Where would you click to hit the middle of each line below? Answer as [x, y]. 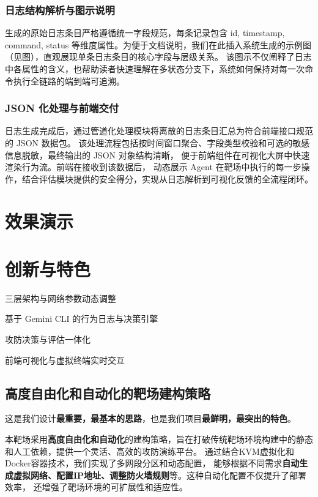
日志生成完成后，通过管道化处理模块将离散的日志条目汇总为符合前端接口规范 [159, 131]
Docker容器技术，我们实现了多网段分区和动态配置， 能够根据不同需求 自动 [152, 463]
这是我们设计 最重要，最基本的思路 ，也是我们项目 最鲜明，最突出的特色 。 [150, 418]
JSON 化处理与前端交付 [62, 108]
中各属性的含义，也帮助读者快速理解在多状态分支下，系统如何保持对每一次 [155, 69]
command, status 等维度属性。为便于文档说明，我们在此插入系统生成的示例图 [158, 44]
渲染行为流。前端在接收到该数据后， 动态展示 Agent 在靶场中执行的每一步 [153, 167]
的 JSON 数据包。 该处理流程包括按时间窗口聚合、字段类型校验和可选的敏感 [157, 143]
